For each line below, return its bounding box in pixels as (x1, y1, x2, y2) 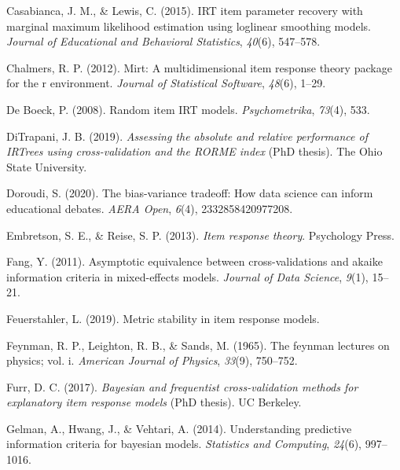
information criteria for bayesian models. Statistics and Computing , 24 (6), (6, 435, 361, 452)
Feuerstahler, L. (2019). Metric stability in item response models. (6, 310, 320, 326)
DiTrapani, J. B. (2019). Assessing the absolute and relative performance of (6, 127, 368, 144)
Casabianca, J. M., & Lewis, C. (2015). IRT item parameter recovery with (6, 2, 363, 18)
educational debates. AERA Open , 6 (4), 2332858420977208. (6, 200, 293, 216)
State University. (6, 158, 87, 174)
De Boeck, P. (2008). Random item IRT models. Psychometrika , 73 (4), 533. (6, 101, 370, 117)
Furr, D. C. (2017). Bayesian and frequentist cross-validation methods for (6, 378, 358, 395)
